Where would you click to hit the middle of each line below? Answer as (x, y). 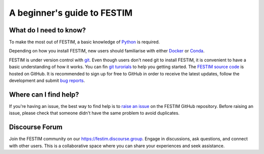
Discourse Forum (36, 127)
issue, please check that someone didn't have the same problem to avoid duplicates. (94, 113)
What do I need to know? (47, 30)
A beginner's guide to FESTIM (71, 13)
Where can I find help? (44, 94)
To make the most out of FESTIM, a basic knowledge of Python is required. (84, 42)
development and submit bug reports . (47, 80)
